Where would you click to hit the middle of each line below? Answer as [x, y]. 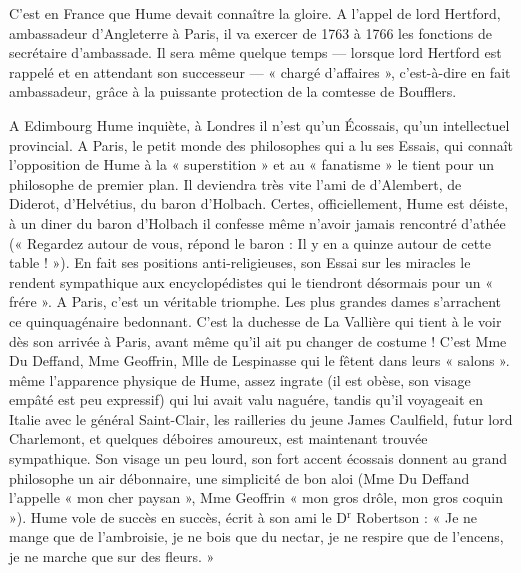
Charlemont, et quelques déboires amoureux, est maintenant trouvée [218, 438]
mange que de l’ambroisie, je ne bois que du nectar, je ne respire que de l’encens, [256, 536]
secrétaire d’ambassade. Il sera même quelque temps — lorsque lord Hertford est [255, 52]
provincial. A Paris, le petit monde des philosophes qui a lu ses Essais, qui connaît [261, 144]
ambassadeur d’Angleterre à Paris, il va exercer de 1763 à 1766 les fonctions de [250, 32]
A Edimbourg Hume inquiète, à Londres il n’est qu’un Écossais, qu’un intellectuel [259, 124]
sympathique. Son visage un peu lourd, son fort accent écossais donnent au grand [258, 458]
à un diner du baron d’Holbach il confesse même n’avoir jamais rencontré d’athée [257, 222]
